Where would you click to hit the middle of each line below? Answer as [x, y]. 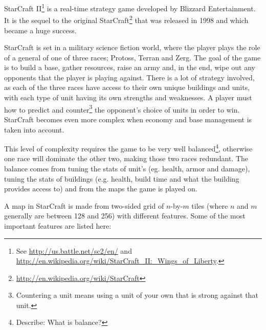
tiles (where [210, 205]
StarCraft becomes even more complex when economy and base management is [128, 119]
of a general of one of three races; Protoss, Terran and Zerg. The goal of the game [132, 57]
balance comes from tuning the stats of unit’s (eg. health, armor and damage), [127, 168]
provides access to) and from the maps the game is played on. [101, 189]
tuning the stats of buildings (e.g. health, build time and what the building [122, 178]
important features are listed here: [58, 225]
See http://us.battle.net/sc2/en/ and [74, 250]
